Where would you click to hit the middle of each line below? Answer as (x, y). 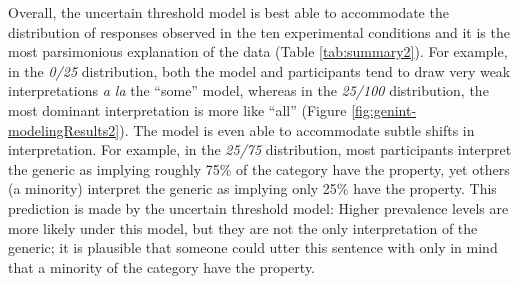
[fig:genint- (384, 109)
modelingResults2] (64, 129)
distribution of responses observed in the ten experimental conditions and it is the (259, 31)
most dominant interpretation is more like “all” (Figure (177, 109)
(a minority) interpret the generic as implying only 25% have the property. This (252, 188)
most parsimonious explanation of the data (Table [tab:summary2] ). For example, (258, 51)
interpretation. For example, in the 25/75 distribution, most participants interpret (260, 149)
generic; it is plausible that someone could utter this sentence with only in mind (253, 247)
